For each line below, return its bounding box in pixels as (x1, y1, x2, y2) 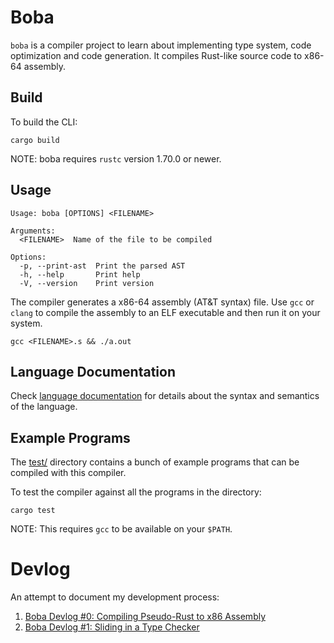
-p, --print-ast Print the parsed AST (19, 261, 186, 271)
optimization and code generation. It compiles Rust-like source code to (10, 49, 303, 61)
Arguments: (10, 226, 56, 236)
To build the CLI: (10, 116, 78, 128)
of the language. (10, 401, 78, 413)
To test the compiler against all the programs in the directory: (10, 486, 262, 498)
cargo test (10, 506, 56, 516)
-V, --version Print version (19, 278, 155, 288)
